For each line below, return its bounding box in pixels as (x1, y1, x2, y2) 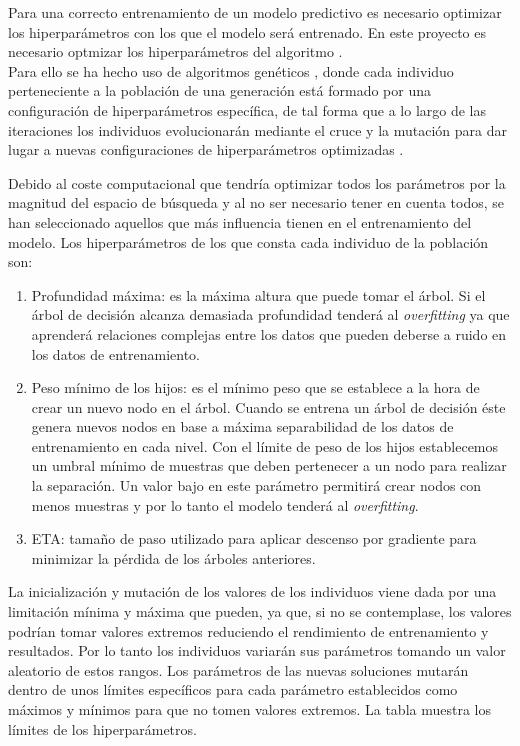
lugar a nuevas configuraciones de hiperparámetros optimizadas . (8, 139, 404, 160)
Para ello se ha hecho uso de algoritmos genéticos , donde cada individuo (8, 60, 454, 81)
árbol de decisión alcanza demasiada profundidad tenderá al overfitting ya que (31, 304, 510, 325)
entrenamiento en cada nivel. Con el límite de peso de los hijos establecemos (31, 435, 499, 456)
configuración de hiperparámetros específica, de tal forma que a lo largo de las (8, 99, 487, 120)
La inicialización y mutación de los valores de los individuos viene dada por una (8, 581, 497, 602)
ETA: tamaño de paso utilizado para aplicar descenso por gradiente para (31, 528, 477, 549)
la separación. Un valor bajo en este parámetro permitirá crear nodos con (31, 475, 482, 496)
